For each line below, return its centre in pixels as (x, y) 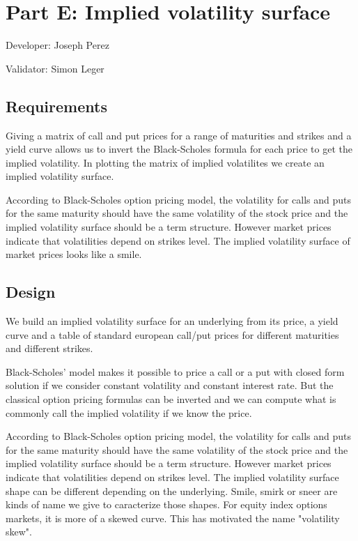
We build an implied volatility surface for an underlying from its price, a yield (172, 321)
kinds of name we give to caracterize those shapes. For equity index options (166, 504)
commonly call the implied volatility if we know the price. (129, 412)
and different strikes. (49, 348)
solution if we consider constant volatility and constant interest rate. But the (170, 385)
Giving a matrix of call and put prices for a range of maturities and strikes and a (179, 135)
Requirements (56, 106)
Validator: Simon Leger (55, 68)
